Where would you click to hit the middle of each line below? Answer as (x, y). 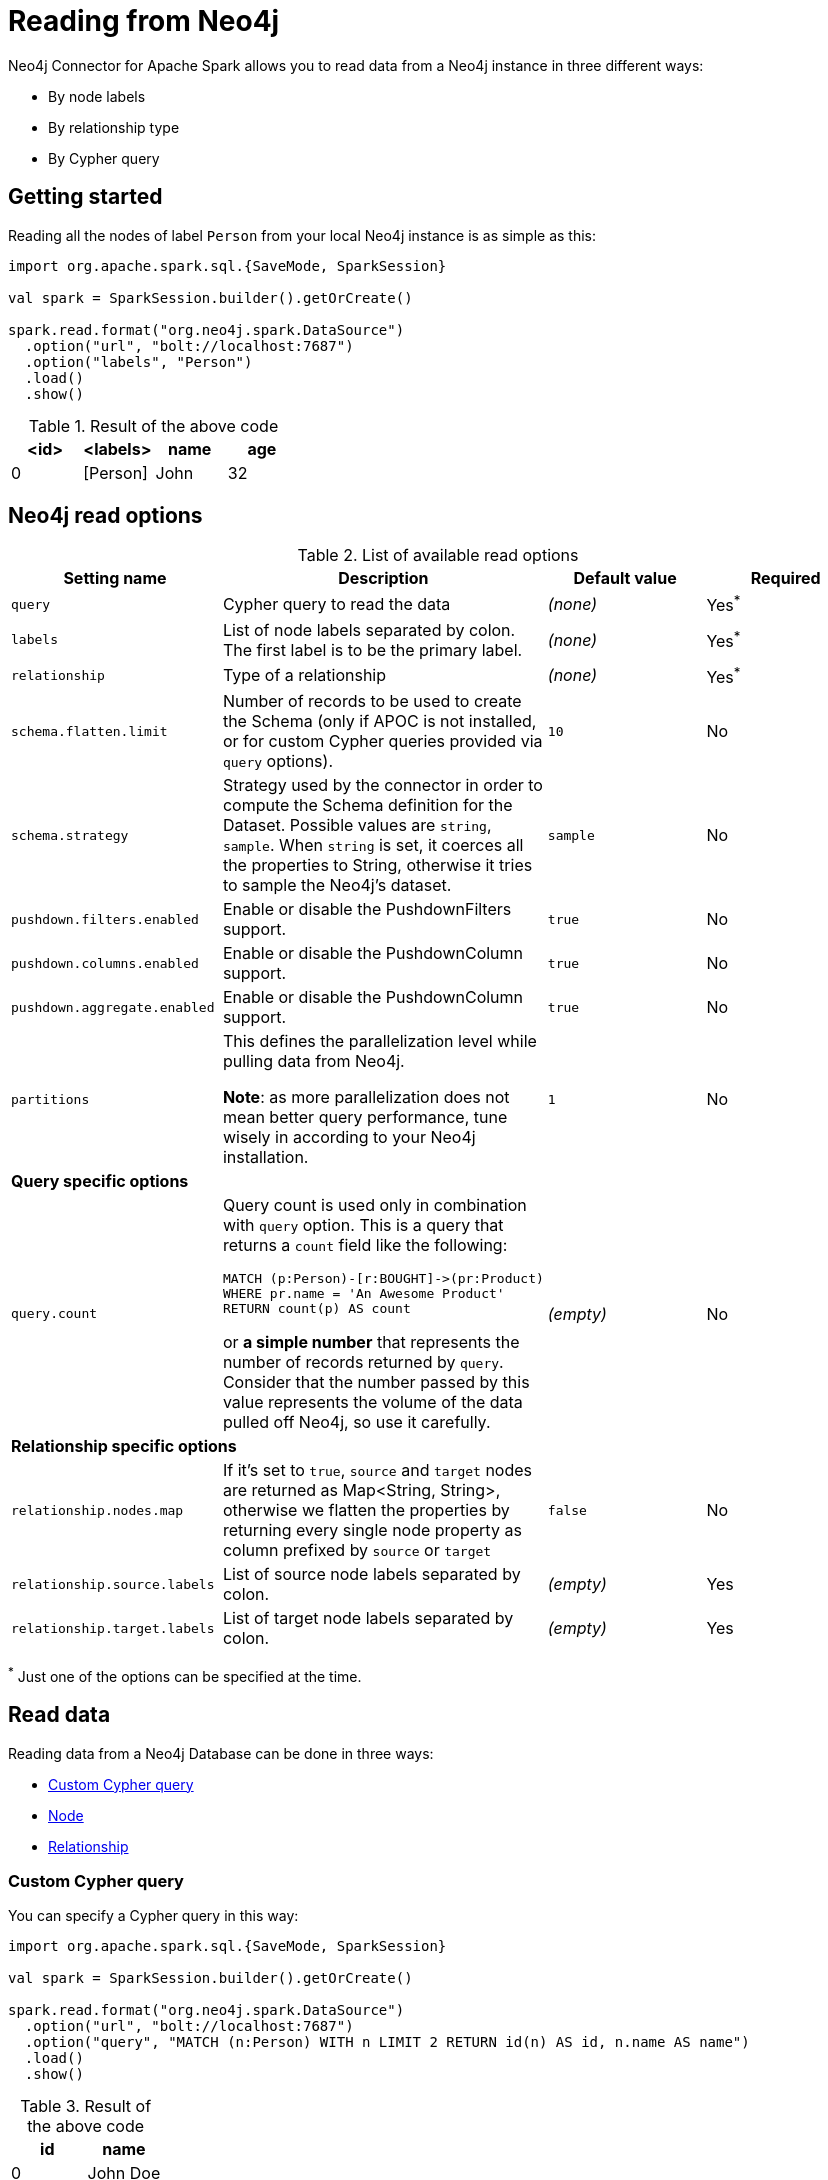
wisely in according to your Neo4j (349, 1137)
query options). (277, 761)
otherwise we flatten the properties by (366, 1510)
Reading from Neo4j (144, 21)
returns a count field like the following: (365, 1245)
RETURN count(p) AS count (316, 1309)
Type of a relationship (304, 675)
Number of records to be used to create (372, 701)
